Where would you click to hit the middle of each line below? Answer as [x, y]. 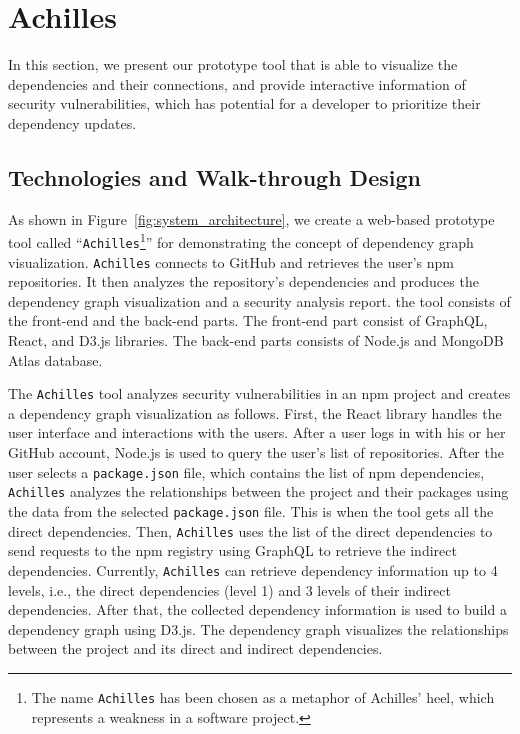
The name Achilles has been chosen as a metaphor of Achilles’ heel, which [263, 696]
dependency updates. [72, 122]
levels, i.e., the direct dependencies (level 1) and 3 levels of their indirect [229, 589]
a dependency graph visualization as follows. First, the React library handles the [255, 412]
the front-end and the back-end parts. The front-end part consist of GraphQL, [248, 320]
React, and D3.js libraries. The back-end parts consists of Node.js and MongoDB [256, 340]
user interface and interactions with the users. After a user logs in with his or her [257, 432]
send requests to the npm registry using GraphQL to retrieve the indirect [232, 550]
